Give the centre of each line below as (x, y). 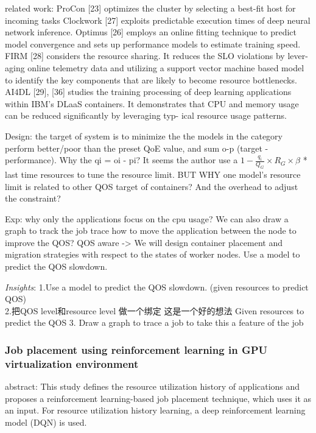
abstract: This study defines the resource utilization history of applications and (153, 386)
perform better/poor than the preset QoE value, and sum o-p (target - (137, 148)
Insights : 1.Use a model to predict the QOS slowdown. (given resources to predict (157, 287)
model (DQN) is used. (46, 422)
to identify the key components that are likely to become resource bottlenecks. (151, 79)
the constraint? (33, 198)
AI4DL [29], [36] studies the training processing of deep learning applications (148, 92)
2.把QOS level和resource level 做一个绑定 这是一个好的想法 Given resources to (155, 310)
